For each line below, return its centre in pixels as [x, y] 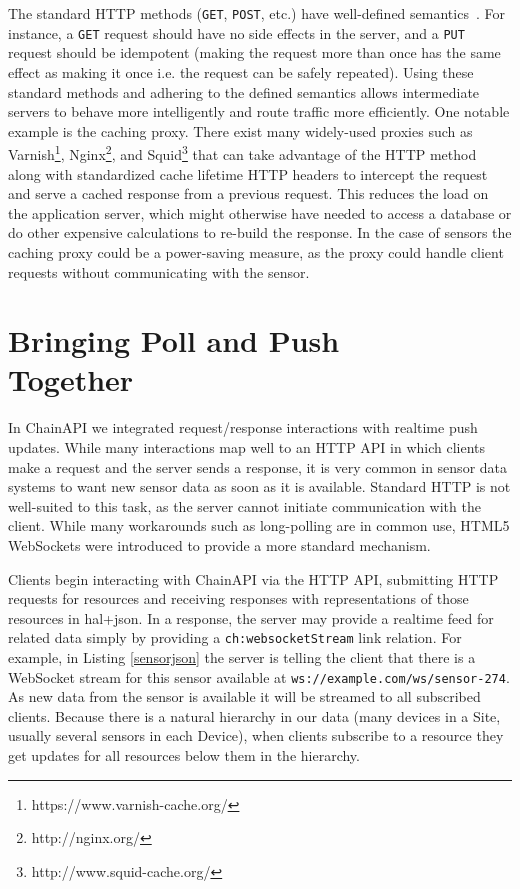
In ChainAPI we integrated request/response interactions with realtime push [243, 427]
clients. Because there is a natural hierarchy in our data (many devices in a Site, [254, 715]
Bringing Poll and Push [174, 340]
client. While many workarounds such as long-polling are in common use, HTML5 [259, 525]
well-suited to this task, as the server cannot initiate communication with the [244, 505]
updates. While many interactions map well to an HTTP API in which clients [247, 447]
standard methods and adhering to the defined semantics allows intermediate [244, 91]
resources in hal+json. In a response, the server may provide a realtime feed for [251, 617]
